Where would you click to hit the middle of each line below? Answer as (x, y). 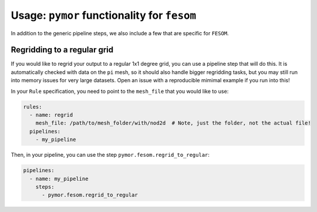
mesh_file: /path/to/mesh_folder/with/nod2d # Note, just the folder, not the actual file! (173, 123)
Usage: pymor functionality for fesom (104, 15)
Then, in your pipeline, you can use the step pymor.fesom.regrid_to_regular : (110, 155)
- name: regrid (51, 115)
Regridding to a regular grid (62, 50)
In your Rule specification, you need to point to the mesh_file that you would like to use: (120, 91)
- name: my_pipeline (59, 179)
